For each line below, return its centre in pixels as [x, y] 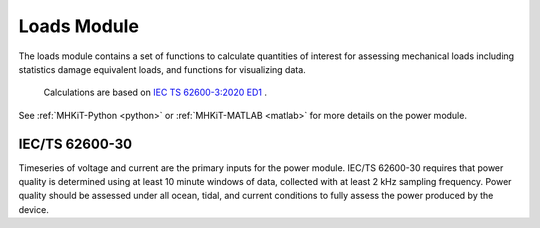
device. [33, 209]
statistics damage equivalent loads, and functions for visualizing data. [162, 69]
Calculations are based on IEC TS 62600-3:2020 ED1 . [155, 92]
